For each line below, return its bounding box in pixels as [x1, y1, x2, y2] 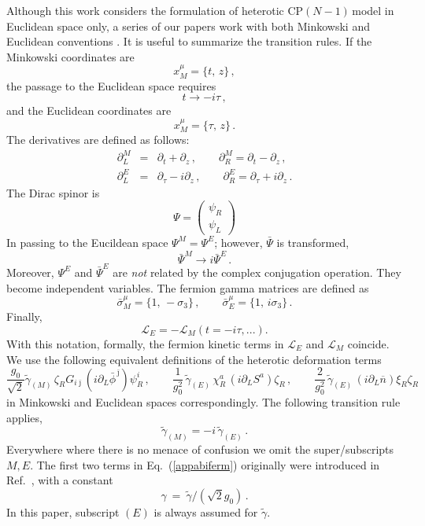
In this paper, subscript [6, 504, 120, 520]
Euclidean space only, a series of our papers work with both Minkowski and [6, 17, 370, 34]
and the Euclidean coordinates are [6, 102, 172, 119]
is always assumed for [153, 504, 258, 520]
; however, [214, 234, 263, 250]
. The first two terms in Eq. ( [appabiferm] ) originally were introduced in [30, 456, 380, 473]
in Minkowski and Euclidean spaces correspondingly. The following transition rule [6, 394, 401, 410]
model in [352, 2, 394, 18]
